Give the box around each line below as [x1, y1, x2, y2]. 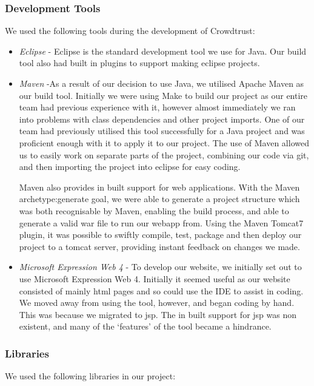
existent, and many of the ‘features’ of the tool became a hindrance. [19, 320, 272, 333]
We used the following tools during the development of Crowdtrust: [5, 24, 255, 37]
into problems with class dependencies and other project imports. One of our [19, 112, 305, 125]
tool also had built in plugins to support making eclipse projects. [19, 56, 260, 69]
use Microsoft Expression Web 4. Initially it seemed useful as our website [19, 272, 290, 285]
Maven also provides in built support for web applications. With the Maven [19, 180, 300, 193]
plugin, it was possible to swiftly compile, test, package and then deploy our [19, 228, 302, 241]
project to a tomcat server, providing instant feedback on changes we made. [19, 240, 300, 252]
